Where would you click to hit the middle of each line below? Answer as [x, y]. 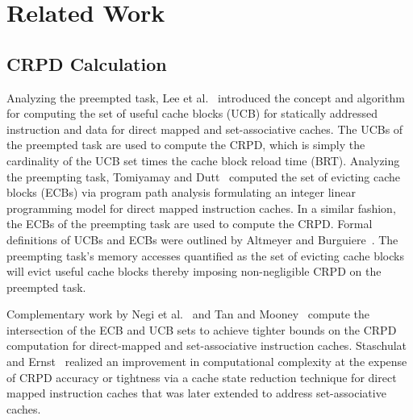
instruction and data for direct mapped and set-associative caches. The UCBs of [205, 129]
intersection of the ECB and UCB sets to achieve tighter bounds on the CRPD [202, 329]
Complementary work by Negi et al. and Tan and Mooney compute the [188, 314]
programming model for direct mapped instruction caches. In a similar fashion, [201, 208]
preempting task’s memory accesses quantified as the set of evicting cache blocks [205, 255]
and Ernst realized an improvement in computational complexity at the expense [207, 362]
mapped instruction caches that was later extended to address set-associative [196, 393]
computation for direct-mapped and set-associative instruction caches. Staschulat [207, 345]
